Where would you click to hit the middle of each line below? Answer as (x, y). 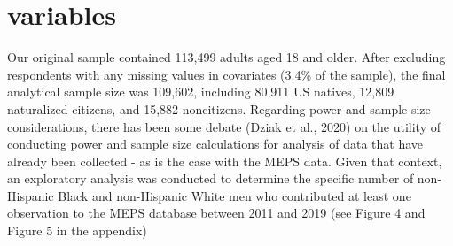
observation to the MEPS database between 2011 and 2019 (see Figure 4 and (216, 213)
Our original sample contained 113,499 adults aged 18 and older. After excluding (226, 57)
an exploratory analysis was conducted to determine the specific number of (211, 178)
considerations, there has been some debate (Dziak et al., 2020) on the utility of (224, 126)
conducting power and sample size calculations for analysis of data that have (215, 144)
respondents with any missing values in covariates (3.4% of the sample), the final (226, 74)
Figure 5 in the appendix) (77, 231)
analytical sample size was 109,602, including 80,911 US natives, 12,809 (201, 92)
